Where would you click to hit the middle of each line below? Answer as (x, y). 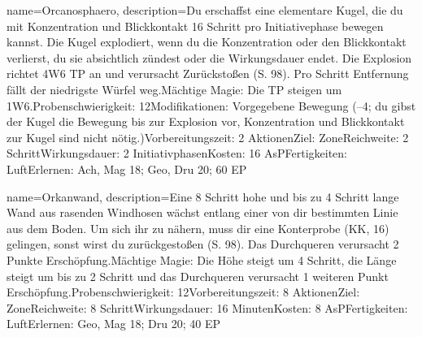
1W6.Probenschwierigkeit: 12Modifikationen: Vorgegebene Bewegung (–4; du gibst (211, 105)
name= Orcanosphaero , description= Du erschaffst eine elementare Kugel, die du (205, 10)
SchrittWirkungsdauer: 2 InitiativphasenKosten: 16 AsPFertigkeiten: (177, 153)
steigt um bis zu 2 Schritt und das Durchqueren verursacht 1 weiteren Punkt (198, 276)
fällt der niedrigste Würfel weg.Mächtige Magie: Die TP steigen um (174, 89)
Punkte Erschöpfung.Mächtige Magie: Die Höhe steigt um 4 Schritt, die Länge (202, 259)
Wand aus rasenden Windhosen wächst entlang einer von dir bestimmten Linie (202, 212)
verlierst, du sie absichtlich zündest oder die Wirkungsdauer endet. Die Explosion (209, 57)
